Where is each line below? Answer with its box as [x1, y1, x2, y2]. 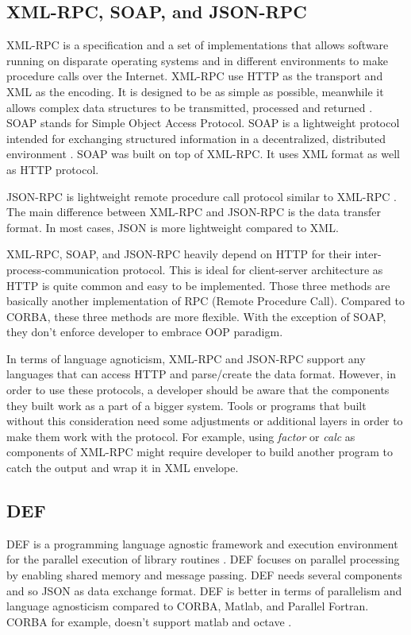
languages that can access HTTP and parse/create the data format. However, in [6, 366, 396, 382]
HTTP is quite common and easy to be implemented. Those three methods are [6, 277, 390, 293]
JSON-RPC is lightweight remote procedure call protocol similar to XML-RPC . [6, 188, 397, 204]
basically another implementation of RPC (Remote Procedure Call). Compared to [6, 292, 405, 309]
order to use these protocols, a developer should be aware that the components [6, 381, 390, 398]
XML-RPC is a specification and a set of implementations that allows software [6, 37, 389, 53]
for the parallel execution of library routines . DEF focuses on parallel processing [6, 551, 400, 567]
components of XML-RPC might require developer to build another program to [6, 443, 394, 460]
